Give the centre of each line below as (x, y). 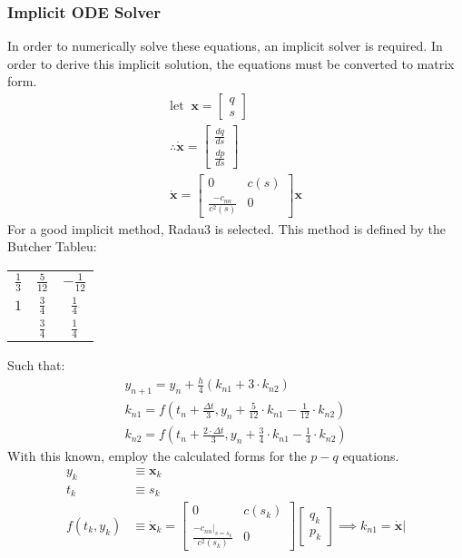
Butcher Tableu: (52, 246)
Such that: (36, 365)
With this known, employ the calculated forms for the (157, 456)
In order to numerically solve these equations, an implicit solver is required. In (225, 46)
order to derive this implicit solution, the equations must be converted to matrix (231, 63)
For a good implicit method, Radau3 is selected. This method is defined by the (226, 228)
